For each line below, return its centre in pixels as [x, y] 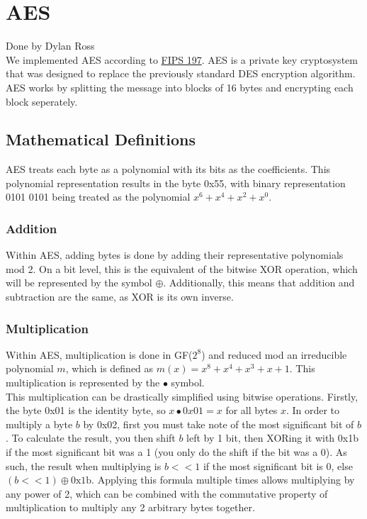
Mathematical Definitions [101, 139]
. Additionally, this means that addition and [259, 283]
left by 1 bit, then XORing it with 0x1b [272, 438]
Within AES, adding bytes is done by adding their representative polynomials [175, 255]
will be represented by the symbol [79, 283]
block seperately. [42, 101]
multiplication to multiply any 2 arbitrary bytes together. [130, 507]
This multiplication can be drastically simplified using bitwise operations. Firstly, [182, 396]
